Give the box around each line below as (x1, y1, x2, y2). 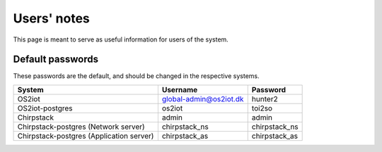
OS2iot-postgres (17, 103, 73, 113)
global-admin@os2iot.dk (161, 94, 244, 103)
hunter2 (251, 94, 279, 103)
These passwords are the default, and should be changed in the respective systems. (13, 72, 260, 80)
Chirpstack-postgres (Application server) (17, 131, 154, 141)
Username (161, 84, 198, 94)
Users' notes (13, 11, 90, 26)
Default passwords (13, 53, 99, 65)
